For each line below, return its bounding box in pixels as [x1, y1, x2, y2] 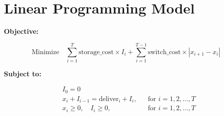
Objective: [4, 26, 39, 36]
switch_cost [147, 48, 181, 56]
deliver [98, 95, 119, 102]
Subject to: [4, 68, 42, 78]
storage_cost [78, 48, 114, 56]
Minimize [32, 48, 59, 56]
